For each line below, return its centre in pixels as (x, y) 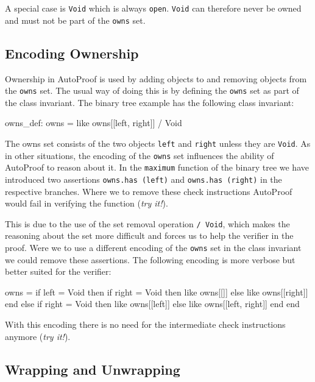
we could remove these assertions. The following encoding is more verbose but (150, 259)
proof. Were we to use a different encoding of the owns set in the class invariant (153, 248)
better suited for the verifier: (58, 271)
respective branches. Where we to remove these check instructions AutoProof (149, 191)
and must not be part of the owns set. (75, 20)
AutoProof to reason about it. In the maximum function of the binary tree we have (157, 167)
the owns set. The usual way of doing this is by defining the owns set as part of (152, 90)
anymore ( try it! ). (38, 336)
